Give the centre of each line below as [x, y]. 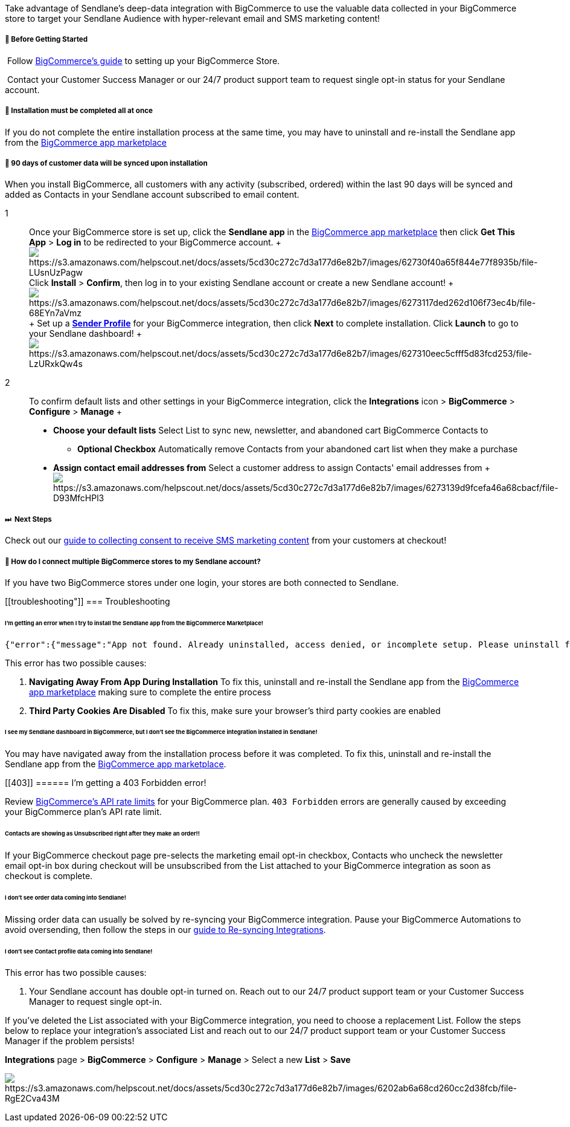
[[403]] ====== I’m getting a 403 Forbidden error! [106, 783]
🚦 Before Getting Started [46, 40]
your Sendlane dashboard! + [85, 334]
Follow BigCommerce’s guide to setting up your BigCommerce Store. [143, 60]
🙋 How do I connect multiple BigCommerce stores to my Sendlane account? [133, 561]
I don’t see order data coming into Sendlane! [66, 897]
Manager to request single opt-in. [96, 1002]
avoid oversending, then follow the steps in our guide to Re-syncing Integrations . [165, 929]
